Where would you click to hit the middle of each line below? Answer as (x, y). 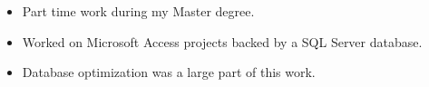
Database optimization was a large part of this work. (169, 72)
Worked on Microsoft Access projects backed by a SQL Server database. (222, 41)
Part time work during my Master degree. (138, 11)
